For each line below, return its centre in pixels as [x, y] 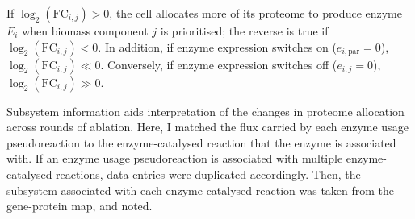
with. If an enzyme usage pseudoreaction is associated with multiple [175, 158]
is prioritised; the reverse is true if [244, 31]
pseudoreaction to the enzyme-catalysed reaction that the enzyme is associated [201, 142]
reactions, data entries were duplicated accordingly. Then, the [208, 174]
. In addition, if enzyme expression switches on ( [217, 46]
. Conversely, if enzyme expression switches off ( [219, 64]
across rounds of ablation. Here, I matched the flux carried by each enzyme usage [207, 127]
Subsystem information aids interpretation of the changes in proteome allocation [205, 111]
